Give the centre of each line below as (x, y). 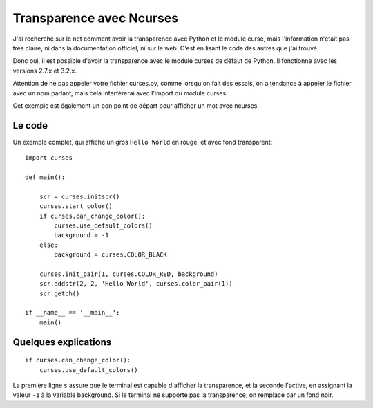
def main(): (45, 177)
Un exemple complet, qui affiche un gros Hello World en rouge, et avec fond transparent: (143, 142)
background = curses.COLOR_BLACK (111, 255)
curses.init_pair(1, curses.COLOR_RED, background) (128, 274)
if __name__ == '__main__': (73, 313)
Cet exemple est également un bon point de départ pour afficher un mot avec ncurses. (136, 105)
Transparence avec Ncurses (96, 18)
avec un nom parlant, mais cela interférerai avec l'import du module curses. (120, 93)
